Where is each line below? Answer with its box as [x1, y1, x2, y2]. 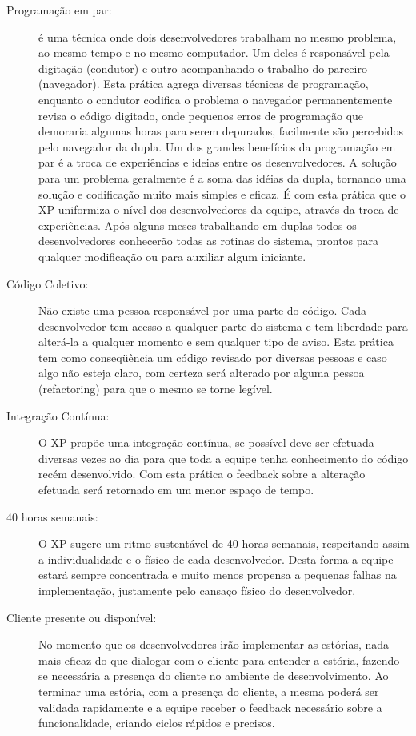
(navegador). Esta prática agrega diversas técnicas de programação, [38, 75, 369, 92]
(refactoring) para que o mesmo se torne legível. [38, 380, 273, 397]
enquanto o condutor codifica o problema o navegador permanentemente [38, 90, 393, 107]
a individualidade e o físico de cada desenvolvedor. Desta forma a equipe [38, 550, 394, 567]
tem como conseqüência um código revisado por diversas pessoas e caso [38, 348, 387, 365]
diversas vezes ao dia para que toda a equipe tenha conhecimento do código [38, 449, 409, 466]
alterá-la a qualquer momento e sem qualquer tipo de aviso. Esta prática [38, 333, 394, 350]
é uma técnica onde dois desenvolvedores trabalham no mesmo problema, [38, 28, 397, 45]
